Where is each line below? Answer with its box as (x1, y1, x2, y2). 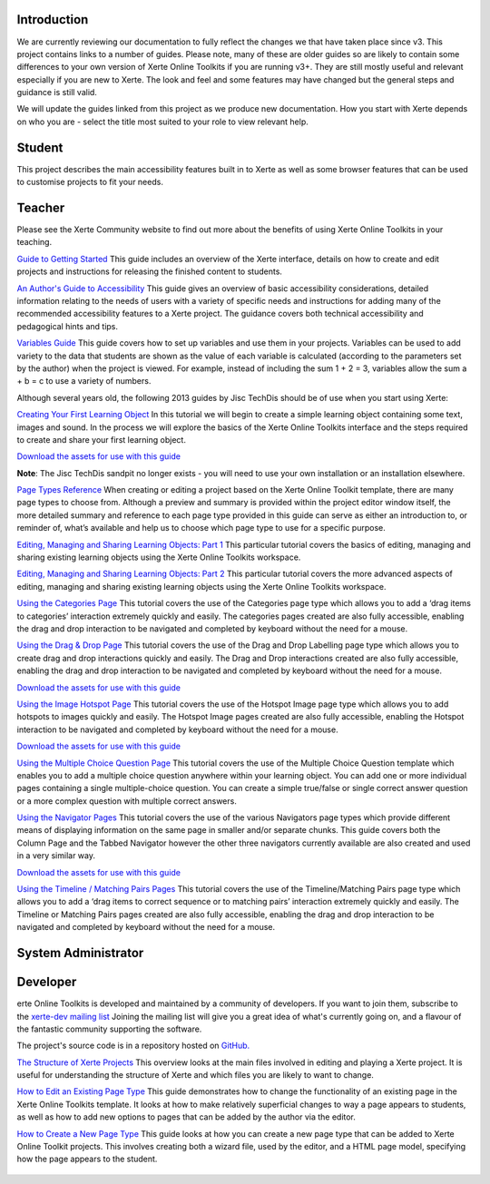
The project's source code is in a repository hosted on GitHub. (16, 1040, 250, 1052)
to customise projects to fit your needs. (16, 177, 163, 188)
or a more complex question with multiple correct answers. (16, 795, 238, 807)
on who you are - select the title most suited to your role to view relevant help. (16, 116, 309, 127)
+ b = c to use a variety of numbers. (16, 376, 152, 387)
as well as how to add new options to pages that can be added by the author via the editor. (16, 1111, 356, 1122)
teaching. (16, 237, 53, 248)
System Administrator (16, 945, 144, 961)
